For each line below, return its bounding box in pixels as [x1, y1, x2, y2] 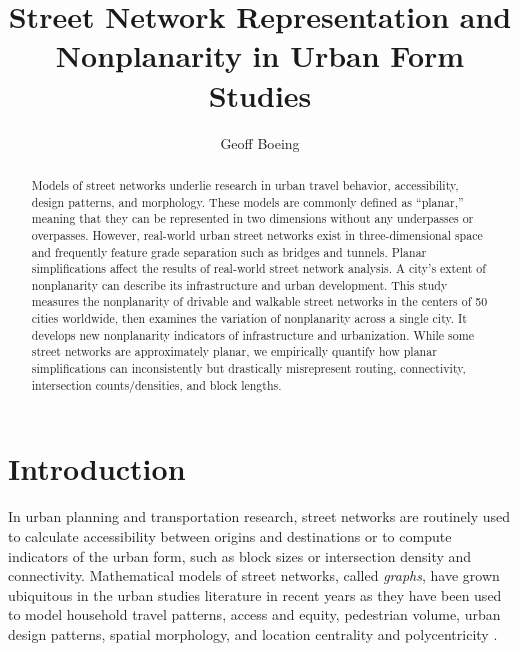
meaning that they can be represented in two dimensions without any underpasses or [31, 210, 474, 227]
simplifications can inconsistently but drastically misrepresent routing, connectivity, [31, 360, 466, 377]
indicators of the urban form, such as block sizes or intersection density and [8, 545, 472, 566]
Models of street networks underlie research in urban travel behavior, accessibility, [31, 176, 459, 193]
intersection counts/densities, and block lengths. [31, 376, 282, 393]
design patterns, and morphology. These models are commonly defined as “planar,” [31, 193, 464, 210]
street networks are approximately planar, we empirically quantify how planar [31, 343, 437, 360]
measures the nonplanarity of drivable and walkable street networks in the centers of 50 [31, 293, 488, 310]
